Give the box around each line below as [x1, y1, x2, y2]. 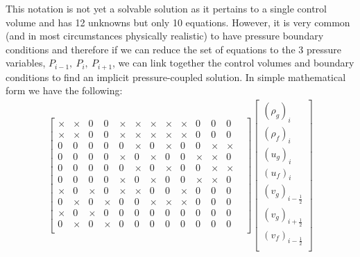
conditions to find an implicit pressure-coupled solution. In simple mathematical [6, 69, 346, 84]
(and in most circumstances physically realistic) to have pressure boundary [6, 28, 324, 43]
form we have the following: [6, 83, 123, 98]
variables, [6, 55, 46, 70]
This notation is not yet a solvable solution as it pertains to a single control [6, 1, 327, 15]
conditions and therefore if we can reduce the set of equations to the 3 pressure [6, 42, 341, 56]
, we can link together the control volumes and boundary [112, 55, 354, 70]
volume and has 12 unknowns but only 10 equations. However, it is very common [6, 15, 350, 29]
